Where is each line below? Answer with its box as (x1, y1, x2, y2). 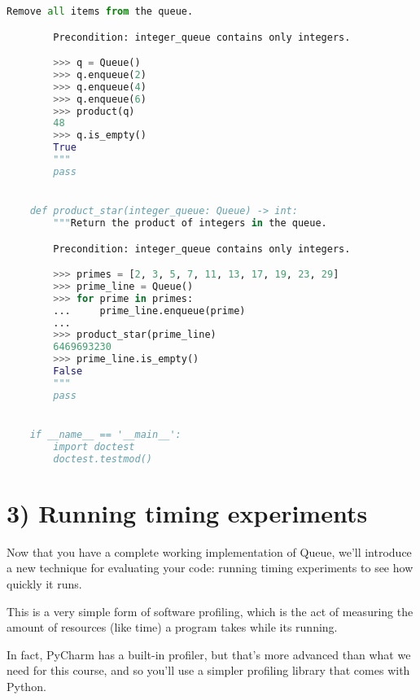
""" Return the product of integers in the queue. (53, 217, 327, 229)
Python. (7, 677, 46, 694)
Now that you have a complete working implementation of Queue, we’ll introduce (7, 543, 412, 560)
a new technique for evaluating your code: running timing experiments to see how (7, 559, 413, 576)
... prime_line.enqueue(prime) (53, 304, 246, 317)
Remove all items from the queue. (7, 6, 194, 17)
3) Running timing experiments (7, 496, 368, 529)
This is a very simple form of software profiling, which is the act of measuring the (7, 602, 413, 619)
